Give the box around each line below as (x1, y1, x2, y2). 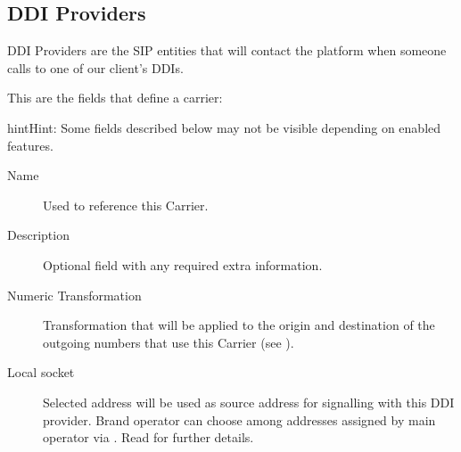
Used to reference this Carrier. (43, 195, 209, 214)
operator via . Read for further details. (43, 428, 254, 447)
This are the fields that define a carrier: (7, 88, 223, 107)
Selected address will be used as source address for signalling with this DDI (43, 392, 455, 411)
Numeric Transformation (7, 285, 142, 304)
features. (7, 136, 54, 154)
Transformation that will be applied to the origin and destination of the (43, 316, 435, 334)
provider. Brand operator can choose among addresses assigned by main (43, 410, 436, 429)
